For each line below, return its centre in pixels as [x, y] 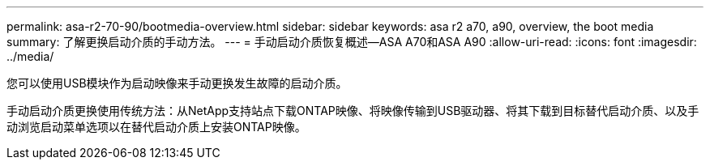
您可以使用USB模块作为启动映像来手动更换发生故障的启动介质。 [177, 83]
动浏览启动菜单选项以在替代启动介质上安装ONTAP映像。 [156, 127]
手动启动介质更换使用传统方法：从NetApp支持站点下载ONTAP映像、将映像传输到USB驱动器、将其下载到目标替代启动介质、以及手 [353, 111]
